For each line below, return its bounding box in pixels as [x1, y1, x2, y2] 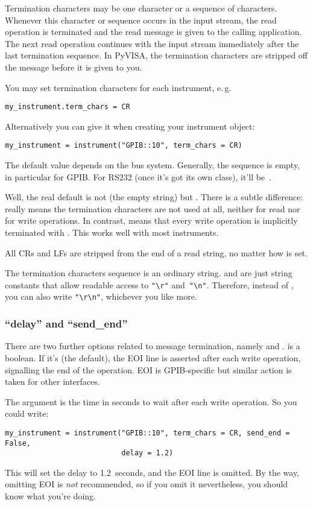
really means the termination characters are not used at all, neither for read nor [5, 202, 300, 215]
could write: [5, 407, 49, 420]
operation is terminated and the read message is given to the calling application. [5, 25, 302, 38]
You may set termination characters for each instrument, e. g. [5, 81, 232, 93]
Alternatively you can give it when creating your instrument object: [5, 119, 255, 132]
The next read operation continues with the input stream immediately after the [5, 37, 299, 49]
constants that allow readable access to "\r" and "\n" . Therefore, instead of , [5, 278, 294, 291]
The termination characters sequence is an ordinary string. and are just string [5, 267, 292, 279]
